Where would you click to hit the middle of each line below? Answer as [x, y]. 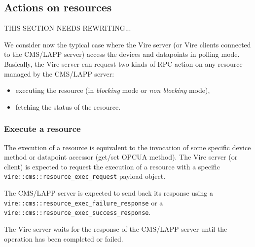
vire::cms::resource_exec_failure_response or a [84, 202]
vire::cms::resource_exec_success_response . [77, 212]
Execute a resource [42, 129]
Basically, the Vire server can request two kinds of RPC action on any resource [123, 63]
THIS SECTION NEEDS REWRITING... [68, 28]
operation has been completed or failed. [64, 238]
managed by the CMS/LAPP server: [59, 73]
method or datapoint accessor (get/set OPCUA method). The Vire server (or [121, 157]
